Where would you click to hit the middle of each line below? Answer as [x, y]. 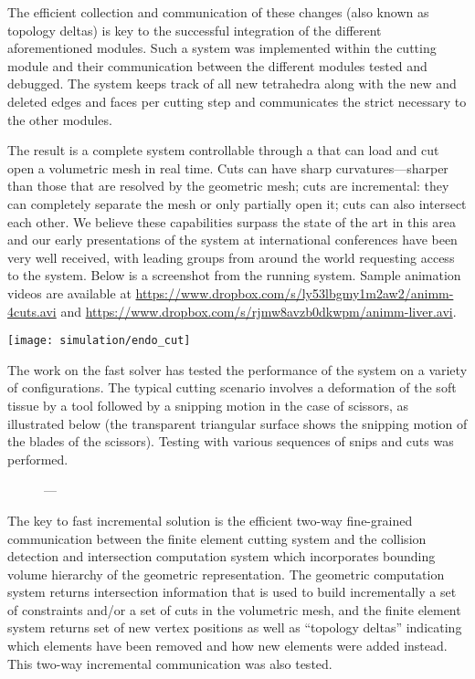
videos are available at [69, 292]
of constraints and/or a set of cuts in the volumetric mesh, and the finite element [234, 609]
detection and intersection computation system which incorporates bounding [222, 556]
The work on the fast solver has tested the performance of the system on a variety [237, 369]
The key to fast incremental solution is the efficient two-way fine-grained [210, 520]
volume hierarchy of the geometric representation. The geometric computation [226, 574]
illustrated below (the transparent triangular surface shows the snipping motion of [237, 423]
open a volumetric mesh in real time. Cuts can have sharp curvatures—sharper [228, 167]
